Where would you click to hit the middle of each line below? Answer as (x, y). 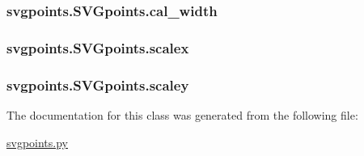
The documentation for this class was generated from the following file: (182, 114)
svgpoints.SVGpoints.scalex (98, 47)
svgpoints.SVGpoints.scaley (98, 84)
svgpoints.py (38, 142)
